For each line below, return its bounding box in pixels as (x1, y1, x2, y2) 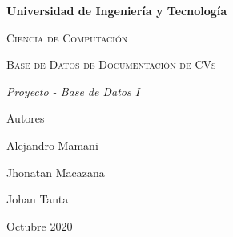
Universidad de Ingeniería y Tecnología (6, 2, 227, 18)
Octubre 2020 (6, 217, 73, 234)
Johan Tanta (6, 191, 69, 207)
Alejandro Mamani (6, 136, 98, 153)
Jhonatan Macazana (6, 163, 105, 180)
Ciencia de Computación (6, 29, 128, 46)
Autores (6, 110, 45, 127)
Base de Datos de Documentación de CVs (6, 56, 216, 73)
